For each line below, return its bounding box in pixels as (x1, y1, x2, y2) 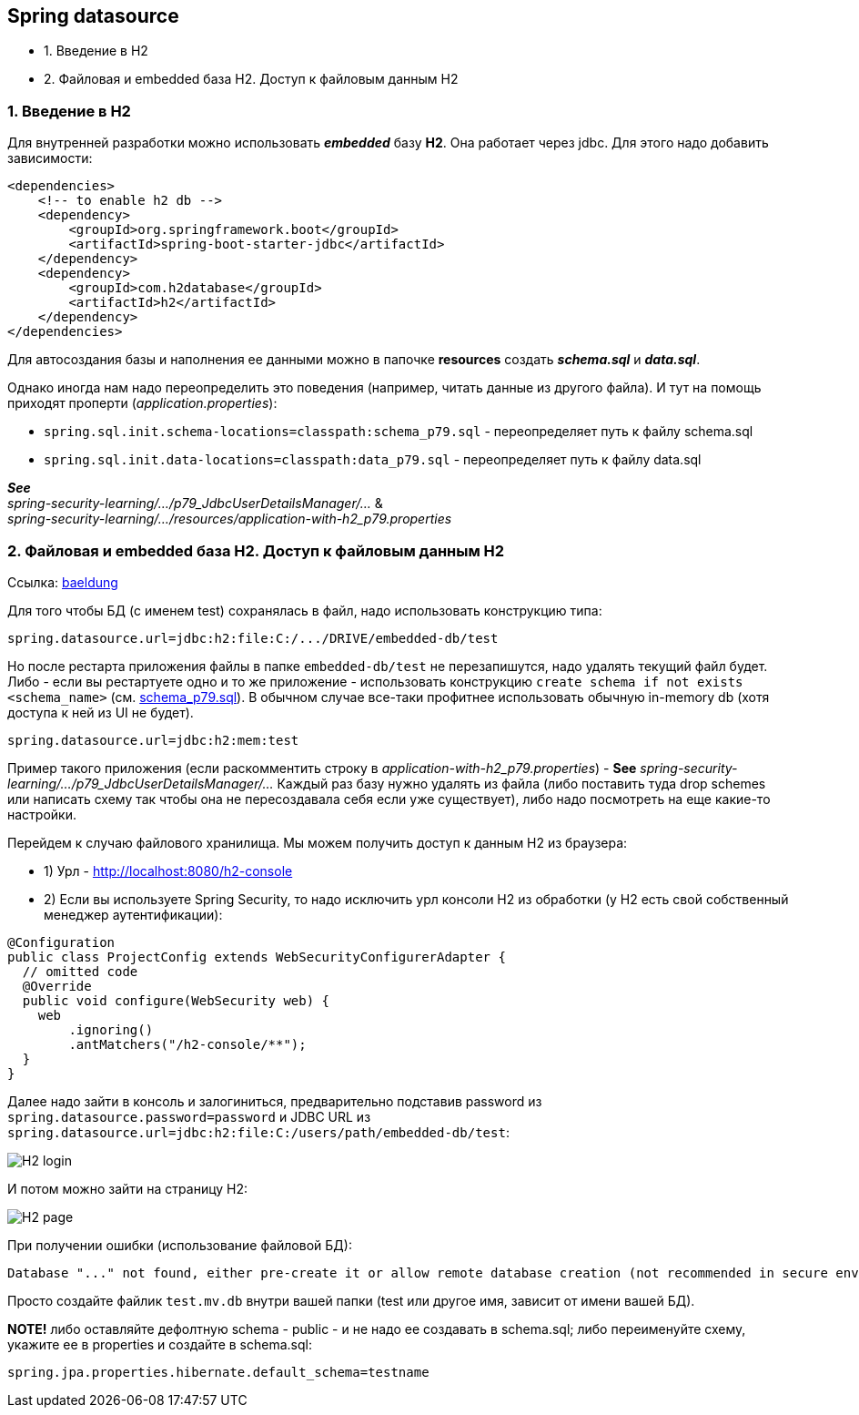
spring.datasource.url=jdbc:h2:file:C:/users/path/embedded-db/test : (7, 1124, 510, 1140)
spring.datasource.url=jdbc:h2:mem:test (7, 732, 299, 748)
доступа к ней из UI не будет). (7, 704, 194, 720)
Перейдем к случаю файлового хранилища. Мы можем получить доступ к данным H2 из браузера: (7, 834, 628, 850)
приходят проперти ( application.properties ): (7, 395, 278, 412)
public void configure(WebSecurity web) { (22, 993, 330, 1008)
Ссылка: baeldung (7, 574, 118, 590)
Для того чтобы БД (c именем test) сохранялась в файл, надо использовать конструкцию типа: (7, 602, 602, 618)
